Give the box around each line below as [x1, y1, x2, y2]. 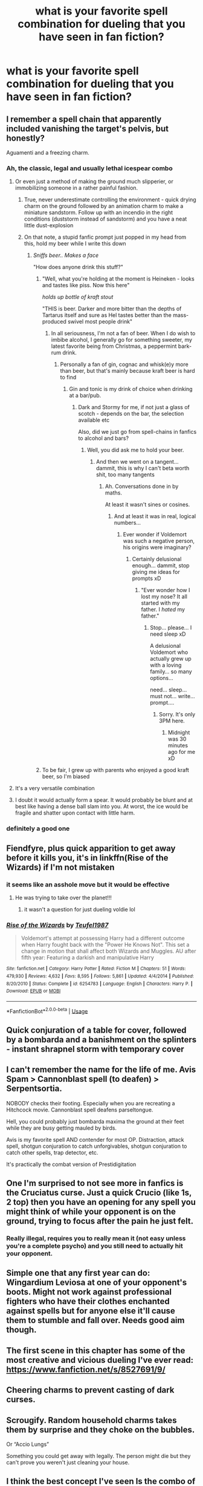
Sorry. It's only [159, 711, 196, 718]
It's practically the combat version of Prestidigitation [6, 1161, 137, 1168]
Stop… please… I [150, 624, 192, 631]
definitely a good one [6, 824, 70, 833]
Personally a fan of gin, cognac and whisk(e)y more [60, 361, 188, 368]
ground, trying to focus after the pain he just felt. [6, 1216, 194, 1227]
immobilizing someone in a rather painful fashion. [14, 184, 138, 192]
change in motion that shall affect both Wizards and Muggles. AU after [21, 947, 196, 955]
